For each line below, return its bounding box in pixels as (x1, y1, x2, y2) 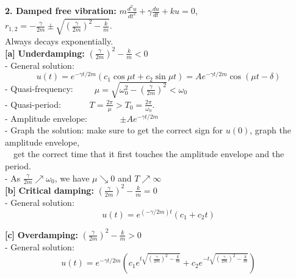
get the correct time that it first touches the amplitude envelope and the (13, 147, 284, 160)
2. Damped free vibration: (5, 4, 117, 17)
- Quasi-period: (5, 97, 61, 110)
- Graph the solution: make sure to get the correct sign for (5, 124, 223, 136)
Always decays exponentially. (5, 34, 114, 47)
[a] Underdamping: (5, 46, 85, 59)
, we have (54, 171, 90, 184)
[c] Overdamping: (5, 228, 78, 241)
